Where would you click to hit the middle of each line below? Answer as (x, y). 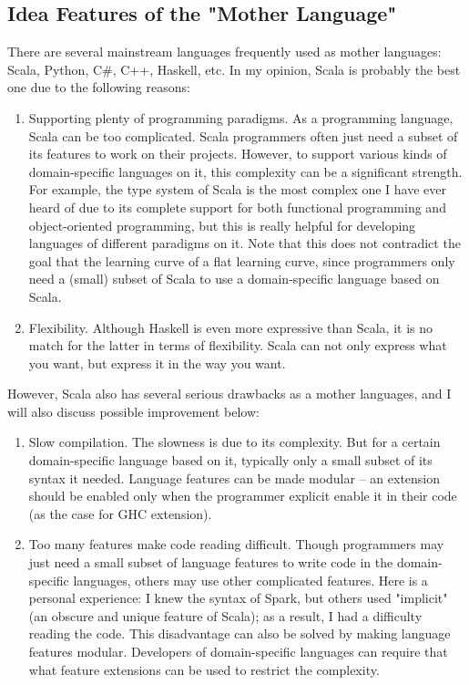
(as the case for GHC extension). (120, 513)
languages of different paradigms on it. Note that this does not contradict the (245, 243)
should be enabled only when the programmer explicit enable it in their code (243, 496)
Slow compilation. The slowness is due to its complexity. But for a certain (234, 442)
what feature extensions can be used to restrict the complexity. (204, 669)
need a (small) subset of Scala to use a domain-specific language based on (234, 279)
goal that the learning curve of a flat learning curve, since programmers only (242, 260)
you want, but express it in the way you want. (157, 363)
